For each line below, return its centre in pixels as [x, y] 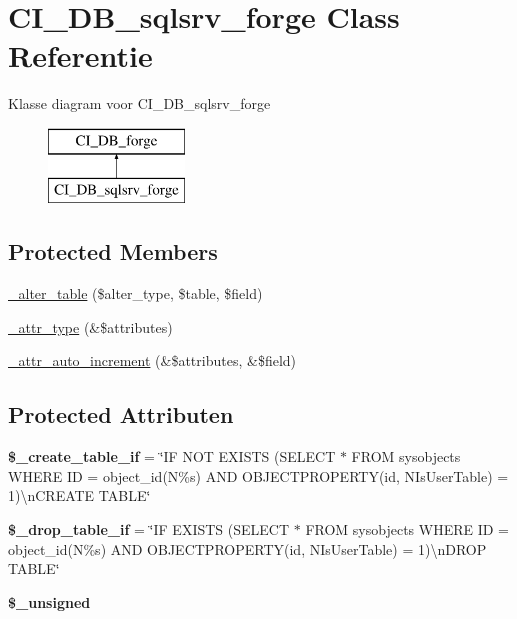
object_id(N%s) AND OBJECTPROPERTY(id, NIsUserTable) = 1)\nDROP [247, 548]
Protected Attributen [121, 414]
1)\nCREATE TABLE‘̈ [79, 495]
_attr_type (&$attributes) [90, 326]
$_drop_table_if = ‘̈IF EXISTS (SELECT [149, 529]
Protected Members [113, 251]
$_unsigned [49, 601]
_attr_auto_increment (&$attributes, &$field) [152, 360]
